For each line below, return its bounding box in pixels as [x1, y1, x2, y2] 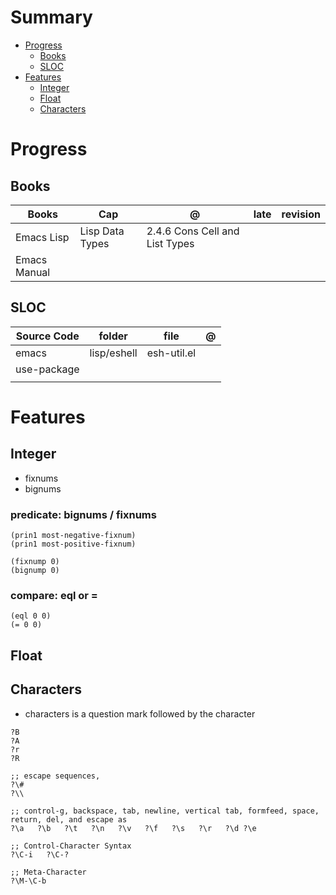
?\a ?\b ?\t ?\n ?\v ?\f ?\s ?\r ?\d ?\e [10, 823, 257, 833]
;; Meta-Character [10, 867, 87, 877]
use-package [15, 362, 80, 376]
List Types [146, 236, 195, 250]
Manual [15, 265, 51, 279]
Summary [10, 6, 93, 29]
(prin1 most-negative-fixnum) [10, 531, 137, 541]
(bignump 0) [10, 566, 60, 576]
